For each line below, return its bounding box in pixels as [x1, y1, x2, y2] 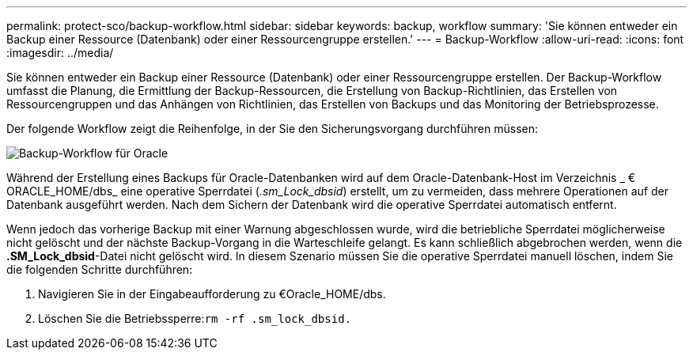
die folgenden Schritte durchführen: [6, 263, 193, 276]
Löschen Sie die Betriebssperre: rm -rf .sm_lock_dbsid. [38, 312, 351, 325]
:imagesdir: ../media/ [6, 46, 114, 59]
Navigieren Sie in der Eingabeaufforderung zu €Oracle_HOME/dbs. [38, 287, 386, 301]
